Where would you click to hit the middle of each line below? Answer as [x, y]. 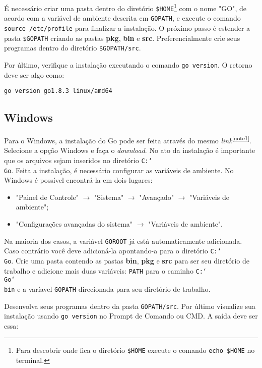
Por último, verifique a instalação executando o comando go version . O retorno [128, 64]
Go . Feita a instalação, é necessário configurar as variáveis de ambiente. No [119, 170]
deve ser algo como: [34, 74]
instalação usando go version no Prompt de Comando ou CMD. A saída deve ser [131, 316]
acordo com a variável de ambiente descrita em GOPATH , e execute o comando [122, 18]
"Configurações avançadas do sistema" [74, 223]
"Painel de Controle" [47, 197]
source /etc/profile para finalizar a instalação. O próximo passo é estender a [127, 28]
